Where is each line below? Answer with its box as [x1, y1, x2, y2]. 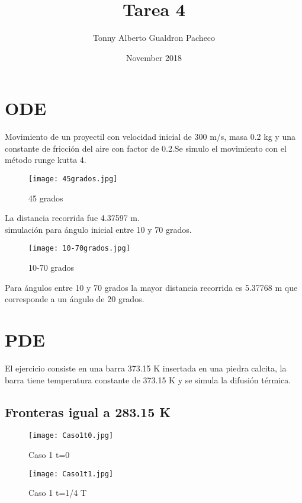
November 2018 [126, 51, 182, 63]
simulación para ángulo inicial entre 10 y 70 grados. [5, 223, 192, 235]
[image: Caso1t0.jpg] [28, 431, 114, 440]
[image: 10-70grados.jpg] [28, 244, 130, 253]
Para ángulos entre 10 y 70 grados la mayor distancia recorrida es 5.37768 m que [5, 281, 298, 293]
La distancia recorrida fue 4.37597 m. [5, 212, 140, 224]
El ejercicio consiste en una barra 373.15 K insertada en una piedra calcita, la [5, 362, 287, 374]
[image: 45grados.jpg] [28, 175, 118, 184]
